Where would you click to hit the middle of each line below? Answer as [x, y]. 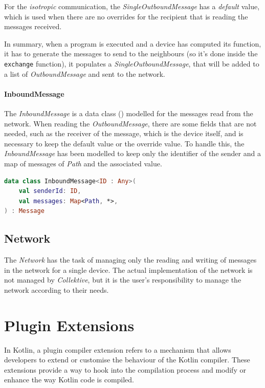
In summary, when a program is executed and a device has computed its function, [133, 43]
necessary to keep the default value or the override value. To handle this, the [124, 143]
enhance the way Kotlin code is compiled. [69, 380]
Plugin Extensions [69, 325]
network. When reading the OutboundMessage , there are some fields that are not [130, 123]
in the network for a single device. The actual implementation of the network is [128, 270]
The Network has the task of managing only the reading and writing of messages [130, 260]
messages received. [33, 26]
